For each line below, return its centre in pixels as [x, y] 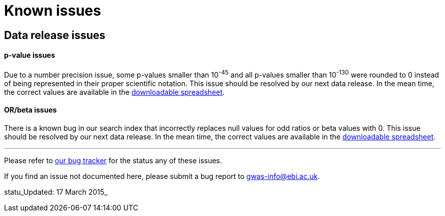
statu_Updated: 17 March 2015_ [56, 192]
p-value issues [30, 55]
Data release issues [55, 35]
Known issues [53, 11]
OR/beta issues [30, 110]
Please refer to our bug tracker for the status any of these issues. [113, 160]
